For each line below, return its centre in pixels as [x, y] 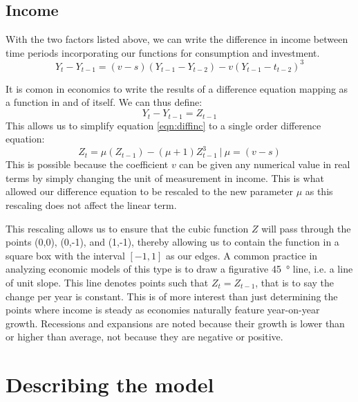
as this [319, 191]
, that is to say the [295, 282]
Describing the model [110, 384]
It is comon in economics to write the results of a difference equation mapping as [177, 88]
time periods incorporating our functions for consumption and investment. [163, 52]
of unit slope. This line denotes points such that [107, 282]
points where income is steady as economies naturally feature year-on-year [163, 310]
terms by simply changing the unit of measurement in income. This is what [165, 177]
